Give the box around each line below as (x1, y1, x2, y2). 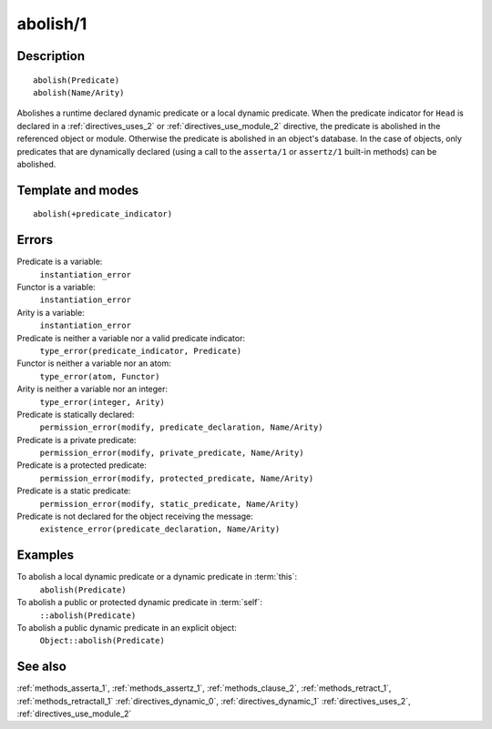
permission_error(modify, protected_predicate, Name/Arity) (39, 473, 314, 483)
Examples (16, 547, 75, 563)
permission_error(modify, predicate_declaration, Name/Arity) (39, 422, 323, 432)
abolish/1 (16, 14, 87, 34)
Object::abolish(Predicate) (39, 635, 166, 646)
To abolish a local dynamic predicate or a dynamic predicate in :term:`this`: (16, 572, 298, 582)
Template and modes (16, 182, 139, 197)
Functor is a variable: (16, 282, 96, 292)
